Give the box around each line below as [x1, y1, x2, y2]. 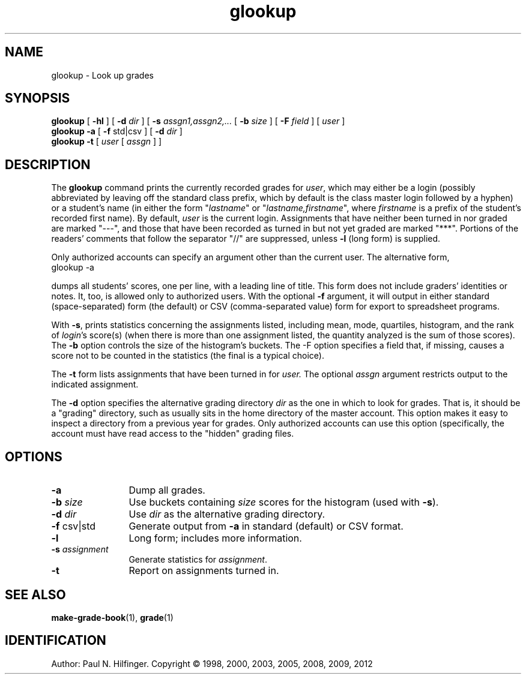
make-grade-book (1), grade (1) [51, 612, 174, 623]
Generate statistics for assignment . [128, 554, 267, 565]
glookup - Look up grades [51, 70, 154, 80]
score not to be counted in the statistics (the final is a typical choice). [51, 350, 324, 361]
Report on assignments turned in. [128, 564, 279, 577]
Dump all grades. [128, 484, 205, 497]
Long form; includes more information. [128, 532, 302, 545]
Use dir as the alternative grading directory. [128, 508, 325, 521]
